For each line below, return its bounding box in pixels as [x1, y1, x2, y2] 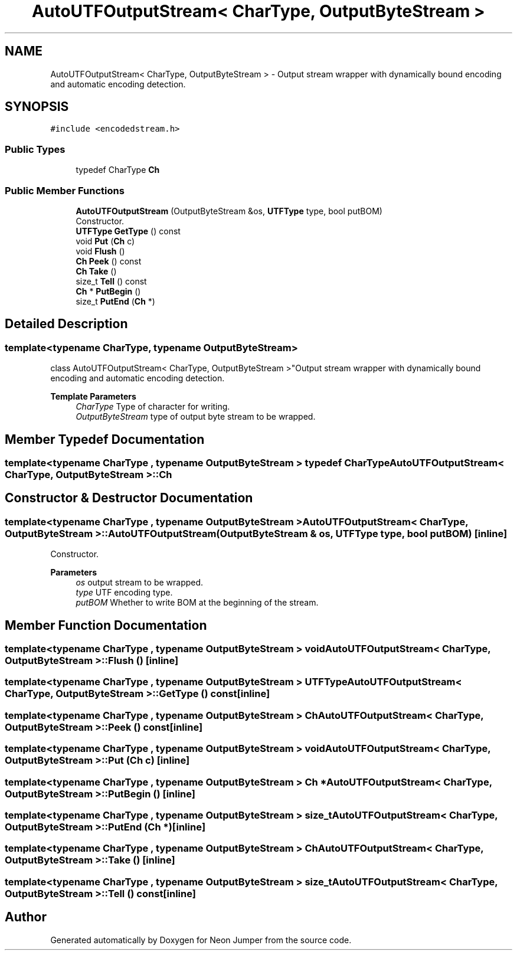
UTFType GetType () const [76, 225, 181, 236]
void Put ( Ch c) [76, 236, 135, 246]
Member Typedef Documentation [5, 431, 205, 447]
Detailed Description [5, 316, 128, 332]
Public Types [5, 143, 66, 155]
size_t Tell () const [76, 276, 147, 286]
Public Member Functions [5, 184, 125, 197]
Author [5, 910, 47, 925]
